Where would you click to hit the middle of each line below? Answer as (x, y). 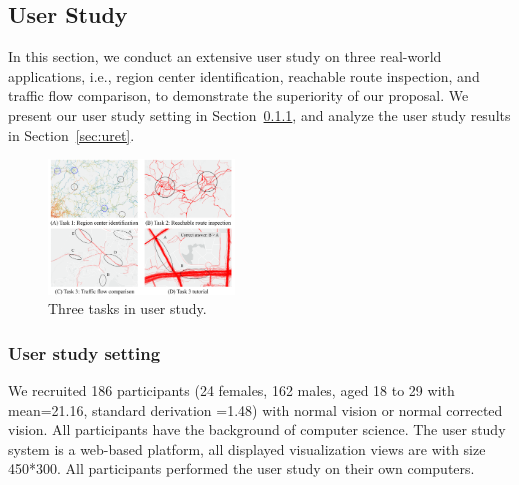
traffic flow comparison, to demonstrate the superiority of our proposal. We (238, 95)
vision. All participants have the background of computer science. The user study (257, 429)
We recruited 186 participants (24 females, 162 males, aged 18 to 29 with (231, 389)
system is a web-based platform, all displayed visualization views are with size (247, 448)
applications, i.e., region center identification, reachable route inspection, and (244, 75)
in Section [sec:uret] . (71, 134)
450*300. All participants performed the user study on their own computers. (241, 468)
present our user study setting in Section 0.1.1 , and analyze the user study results (259, 114)
